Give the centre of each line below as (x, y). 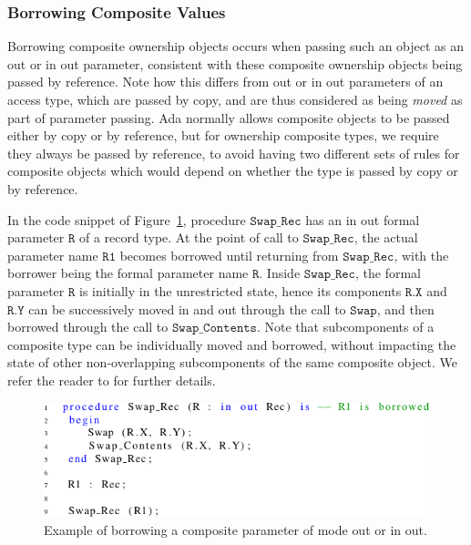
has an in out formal (363, 219)
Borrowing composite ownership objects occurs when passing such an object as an (236, 46)
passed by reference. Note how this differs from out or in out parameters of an (225, 82)
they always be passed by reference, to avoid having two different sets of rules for (234, 153)
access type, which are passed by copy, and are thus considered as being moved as (235, 99)
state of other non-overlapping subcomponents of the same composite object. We (232, 362)
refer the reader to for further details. (112, 380)
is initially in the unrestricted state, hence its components (240, 290)
